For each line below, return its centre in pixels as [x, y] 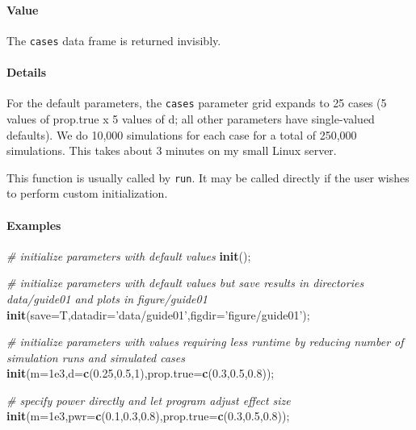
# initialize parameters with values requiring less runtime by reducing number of [205, 342]
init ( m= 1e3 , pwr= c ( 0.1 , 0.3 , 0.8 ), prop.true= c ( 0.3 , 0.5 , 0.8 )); [148, 416]
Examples [34, 225]
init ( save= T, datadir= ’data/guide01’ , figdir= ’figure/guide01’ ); [158, 314]
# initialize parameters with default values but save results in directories [185, 283]
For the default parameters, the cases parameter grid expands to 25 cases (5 [197, 103]
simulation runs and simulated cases [96, 357]
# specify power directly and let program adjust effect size [149, 400]
